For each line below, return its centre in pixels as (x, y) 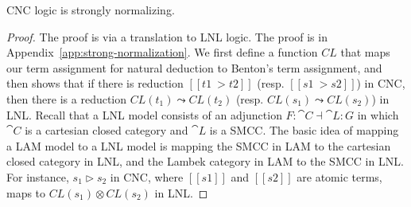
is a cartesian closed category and (107, 130)
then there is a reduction (67, 98)
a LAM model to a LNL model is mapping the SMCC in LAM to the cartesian (199, 145)
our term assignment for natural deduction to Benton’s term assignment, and (194, 67)
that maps (365, 52)
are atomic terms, (339, 176)
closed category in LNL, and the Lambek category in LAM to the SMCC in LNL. (205, 161)
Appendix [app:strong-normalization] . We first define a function (162, 52)
